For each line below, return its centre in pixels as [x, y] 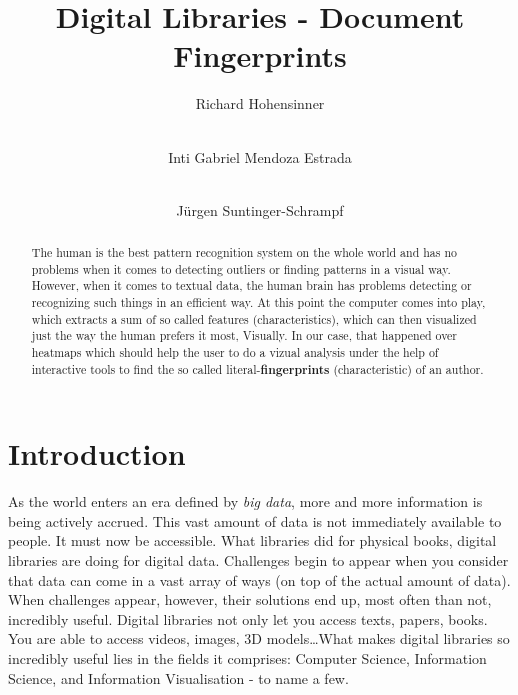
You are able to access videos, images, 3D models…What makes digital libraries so [259, 638]
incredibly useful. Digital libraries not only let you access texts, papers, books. [248, 618]
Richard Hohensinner [260, 103]
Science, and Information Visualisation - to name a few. [178, 677]
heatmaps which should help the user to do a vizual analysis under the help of [235, 352]
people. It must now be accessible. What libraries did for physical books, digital [252, 540]
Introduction [97, 453]
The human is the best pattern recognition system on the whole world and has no [244, 252]
